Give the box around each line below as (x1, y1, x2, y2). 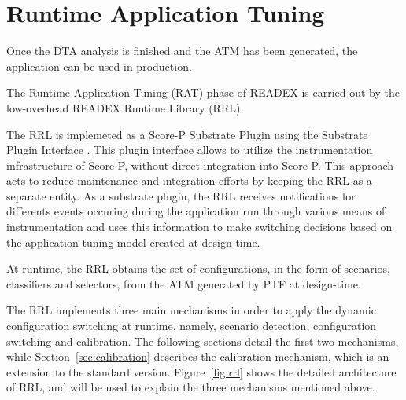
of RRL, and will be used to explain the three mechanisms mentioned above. (6, 379, 375, 395)
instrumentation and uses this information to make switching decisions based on (6, 218, 393, 235)
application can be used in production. (6, 57, 192, 74)
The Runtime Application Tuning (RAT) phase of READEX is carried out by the (6, 84, 400, 101)
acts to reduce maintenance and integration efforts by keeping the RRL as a (6, 172, 372, 189)
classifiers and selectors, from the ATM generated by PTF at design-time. (6, 275, 361, 292)
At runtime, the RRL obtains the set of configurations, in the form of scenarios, (6, 260, 391, 277)
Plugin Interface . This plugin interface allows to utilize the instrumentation (6, 141, 373, 158)
